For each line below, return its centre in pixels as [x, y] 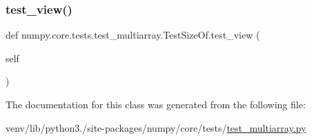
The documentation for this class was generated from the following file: [156, 104]
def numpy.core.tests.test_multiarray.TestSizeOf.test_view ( [133, 35]
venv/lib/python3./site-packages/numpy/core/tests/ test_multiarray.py [156, 127]
